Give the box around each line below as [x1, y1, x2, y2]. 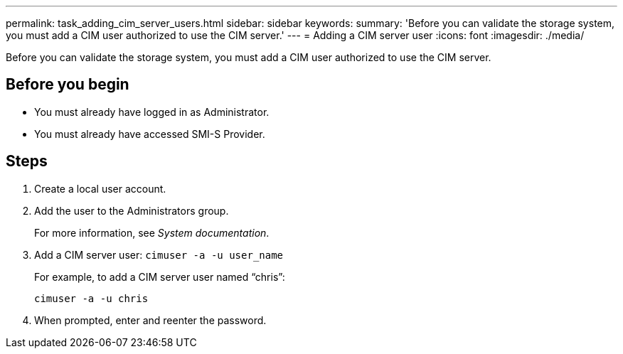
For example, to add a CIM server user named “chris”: [34, 270, 285, 283]
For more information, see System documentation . [34, 226, 270, 239]
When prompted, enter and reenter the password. [34, 313, 267, 326]
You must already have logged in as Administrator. [34, 105, 270, 118]
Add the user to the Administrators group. [34, 204, 229, 217]
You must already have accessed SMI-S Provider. [34, 127, 265, 140]
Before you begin [6, 75, 129, 94]
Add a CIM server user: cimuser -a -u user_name [34, 248, 284, 261]
